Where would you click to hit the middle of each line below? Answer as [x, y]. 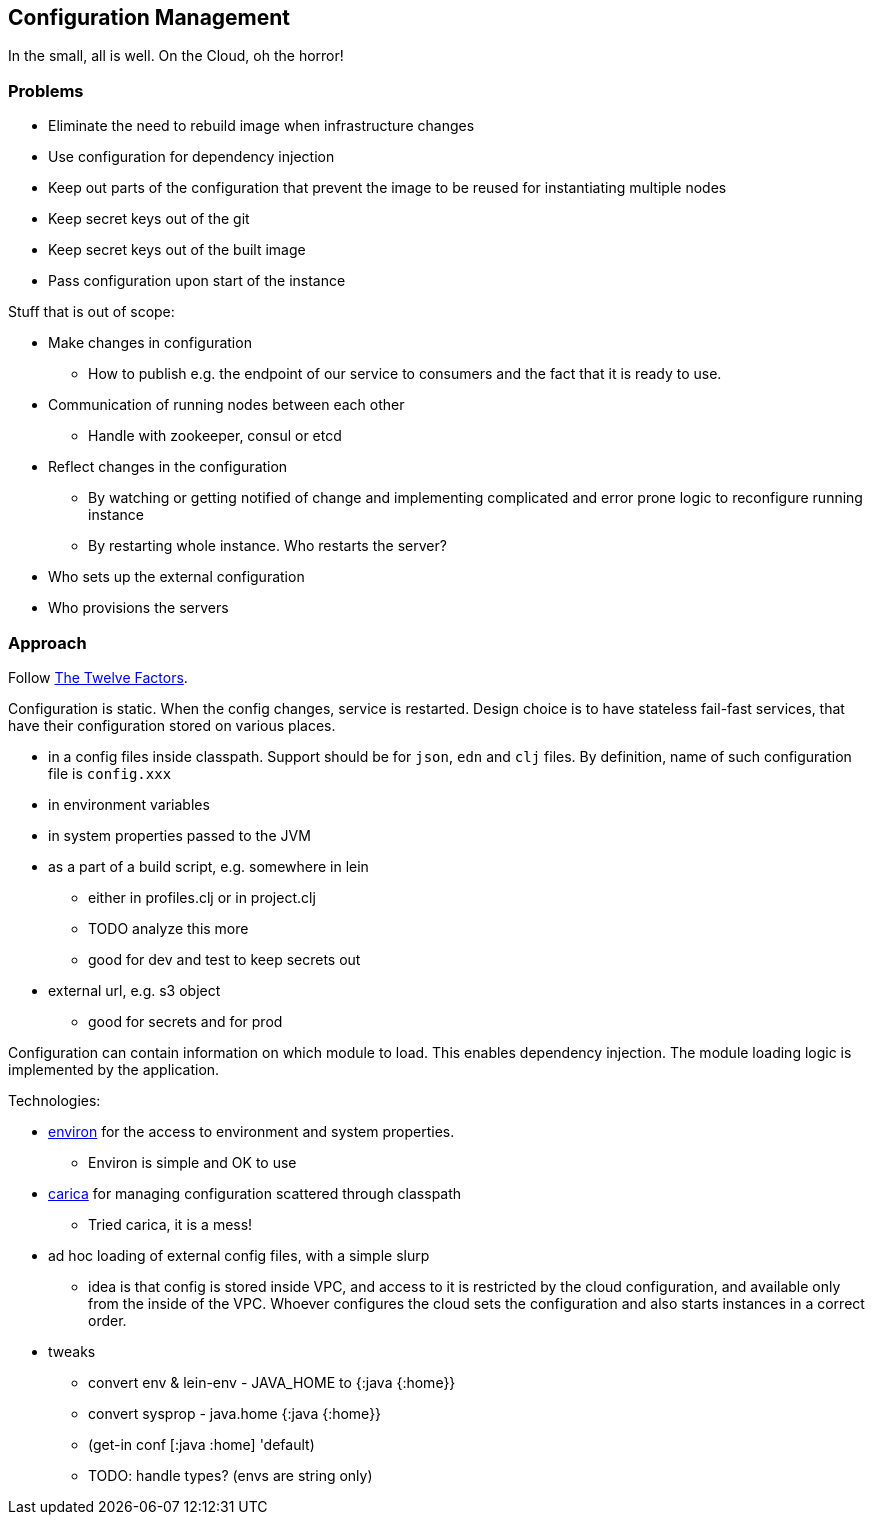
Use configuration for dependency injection [191, 157]
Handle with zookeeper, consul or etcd [215, 436]
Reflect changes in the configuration [168, 467]
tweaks [72, 1351]
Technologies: [54, 1100]
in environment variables [129, 804]
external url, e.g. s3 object [134, 990]
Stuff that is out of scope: [91, 312]
